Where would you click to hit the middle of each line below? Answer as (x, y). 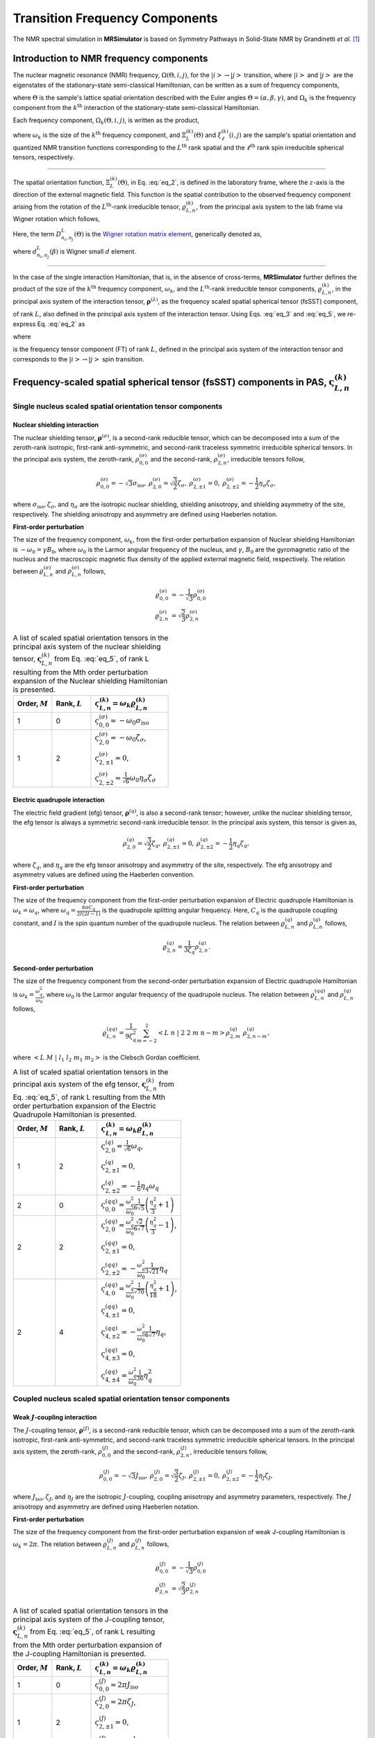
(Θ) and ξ (207, 135)
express (24, 324)
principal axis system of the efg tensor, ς (80, 1084)
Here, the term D (37, 234)
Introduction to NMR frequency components (110, 59)
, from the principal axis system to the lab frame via (269, 206)
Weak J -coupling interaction (55, 1418)
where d (25, 252)
